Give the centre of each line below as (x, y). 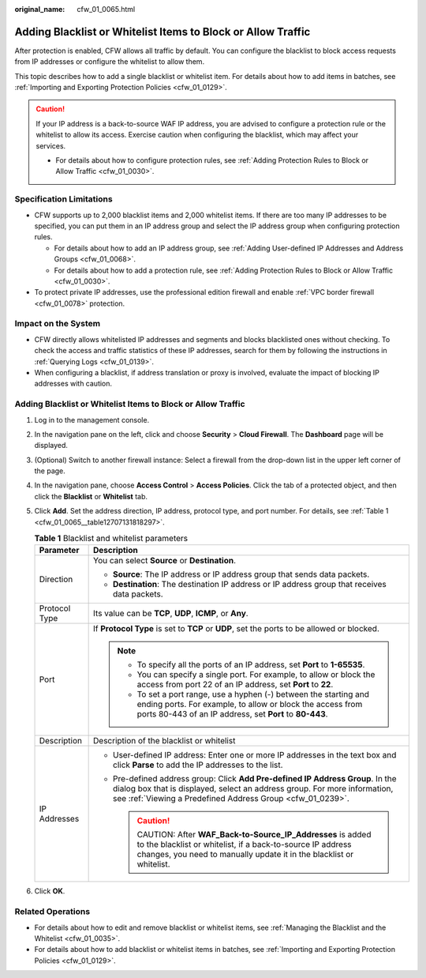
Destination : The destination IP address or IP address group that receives (250, 585)
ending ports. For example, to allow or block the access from (250, 705)
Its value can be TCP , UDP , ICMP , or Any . (171, 614)
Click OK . (50, 891)
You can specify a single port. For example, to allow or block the (256, 675)
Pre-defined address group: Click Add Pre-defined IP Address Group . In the (255, 779)
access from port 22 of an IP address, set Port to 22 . (235, 685)
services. (51, 145)
